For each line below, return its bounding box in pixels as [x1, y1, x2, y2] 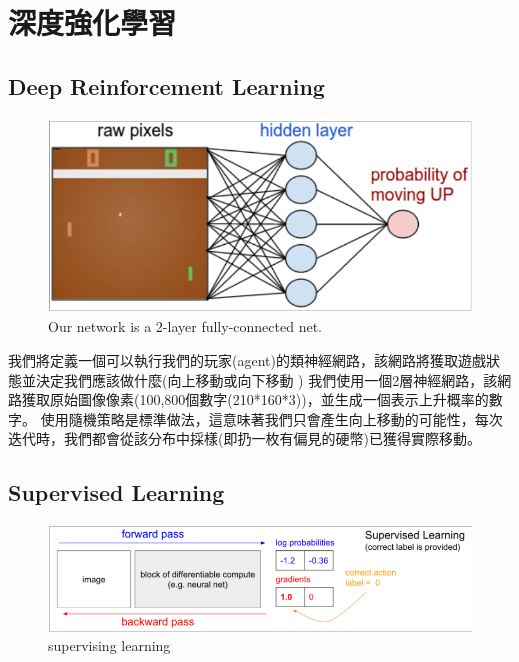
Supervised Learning [8, 477, 225, 508]
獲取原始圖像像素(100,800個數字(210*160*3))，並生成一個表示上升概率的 [21, 389, 489, 410]
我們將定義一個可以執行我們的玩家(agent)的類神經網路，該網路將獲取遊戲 [8, 349, 486, 370]
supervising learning [48, 635, 171, 656]
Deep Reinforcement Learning [8, 70, 325, 101]
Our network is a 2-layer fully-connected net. [48, 316, 322, 337]
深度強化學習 [8, 2, 177, 43]
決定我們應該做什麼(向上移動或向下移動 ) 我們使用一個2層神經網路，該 [35, 369, 498, 390]
